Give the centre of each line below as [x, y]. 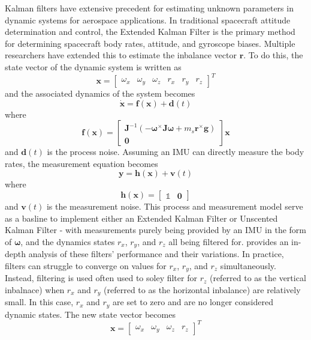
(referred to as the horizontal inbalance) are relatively [202, 289]
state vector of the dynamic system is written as [93, 66]
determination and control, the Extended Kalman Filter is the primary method [150, 32]
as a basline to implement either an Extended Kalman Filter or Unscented [141, 218]
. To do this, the [273, 55]
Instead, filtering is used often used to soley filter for [101, 278]
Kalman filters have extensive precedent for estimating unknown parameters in [149, 8]
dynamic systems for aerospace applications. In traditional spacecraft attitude [148, 20]
